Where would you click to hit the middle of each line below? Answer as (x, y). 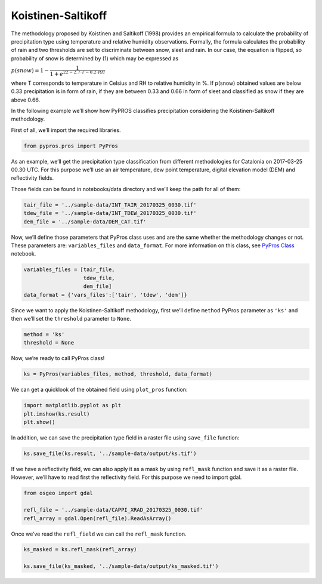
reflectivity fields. (32, 178)
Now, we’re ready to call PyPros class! (58, 358)
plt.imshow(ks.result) (57, 414)
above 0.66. (26, 100)
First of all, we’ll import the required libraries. (66, 130)
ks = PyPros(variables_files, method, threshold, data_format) (118, 374)
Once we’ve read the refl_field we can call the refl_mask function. (99, 534)
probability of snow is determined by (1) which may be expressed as (95, 58)
